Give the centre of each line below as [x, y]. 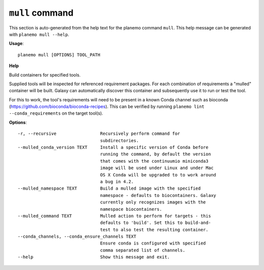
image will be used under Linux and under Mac [157, 168]
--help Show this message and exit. [94, 257]
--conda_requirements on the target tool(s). [56, 113]
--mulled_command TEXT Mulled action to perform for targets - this [114, 216]
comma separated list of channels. [143, 250]
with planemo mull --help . [39, 34]
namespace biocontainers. [131, 209]
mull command [41, 13]
